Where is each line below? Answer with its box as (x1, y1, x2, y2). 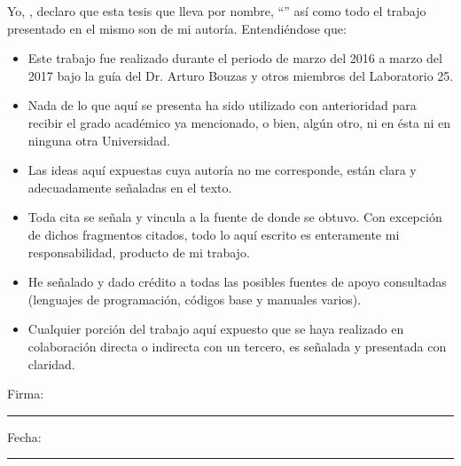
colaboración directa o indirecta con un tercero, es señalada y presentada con (27, 336, 447, 355)
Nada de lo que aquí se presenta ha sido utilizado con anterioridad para (27, 96, 417, 115)
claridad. (27, 354, 75, 373)
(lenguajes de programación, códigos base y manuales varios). (27, 289, 362, 308)
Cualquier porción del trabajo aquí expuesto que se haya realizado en (27, 320, 404, 338)
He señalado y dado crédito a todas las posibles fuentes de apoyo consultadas (27, 272, 447, 291)
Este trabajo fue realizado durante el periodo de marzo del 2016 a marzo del (27, 49, 442, 67)
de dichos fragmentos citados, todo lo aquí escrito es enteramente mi (27, 225, 400, 243)
